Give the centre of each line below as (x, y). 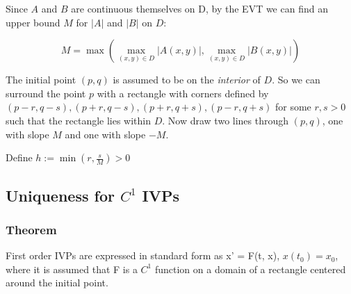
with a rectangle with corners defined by (183, 93)
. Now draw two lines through (226, 120)
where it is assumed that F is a (72, 269)
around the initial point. (57, 283)
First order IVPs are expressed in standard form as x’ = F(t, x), (143, 255)
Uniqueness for (60, 195)
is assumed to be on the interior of (187, 80)
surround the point (46, 93)
